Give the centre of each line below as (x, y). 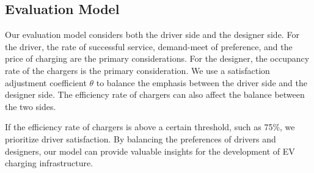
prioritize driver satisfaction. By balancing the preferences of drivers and (141, 138)
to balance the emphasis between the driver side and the (202, 82)
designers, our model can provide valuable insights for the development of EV (150, 151)
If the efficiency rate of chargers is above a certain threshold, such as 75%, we (150, 127)
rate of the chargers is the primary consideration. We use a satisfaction (137, 70)
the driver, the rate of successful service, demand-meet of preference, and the (149, 46)
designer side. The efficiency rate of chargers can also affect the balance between (155, 94)
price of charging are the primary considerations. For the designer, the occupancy (157, 58)
